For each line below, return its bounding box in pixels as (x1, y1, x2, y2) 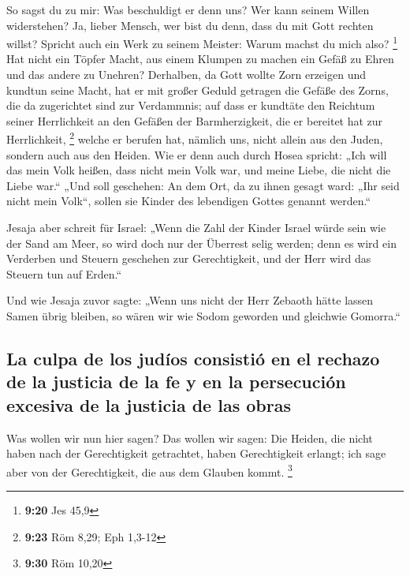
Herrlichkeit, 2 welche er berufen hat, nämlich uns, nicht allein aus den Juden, (6, 129, 383, 148)
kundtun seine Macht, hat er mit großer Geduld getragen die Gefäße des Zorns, (6, 81, 389, 98)
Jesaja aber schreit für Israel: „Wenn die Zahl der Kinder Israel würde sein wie (6, 219, 386, 236)
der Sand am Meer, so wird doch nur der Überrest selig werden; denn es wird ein (6, 234, 397, 251)
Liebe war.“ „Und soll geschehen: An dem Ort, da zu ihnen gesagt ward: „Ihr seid (6, 177, 400, 193)
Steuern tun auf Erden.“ (6, 265, 122, 282)
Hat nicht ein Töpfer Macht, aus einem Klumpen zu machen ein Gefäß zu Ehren (6, 50, 394, 67)
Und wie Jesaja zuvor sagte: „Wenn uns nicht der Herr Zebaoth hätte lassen (6, 292, 374, 309)
